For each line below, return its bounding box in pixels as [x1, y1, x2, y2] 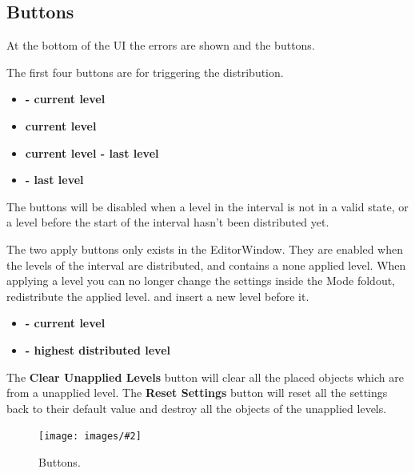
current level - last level [25, 144, 159, 161]
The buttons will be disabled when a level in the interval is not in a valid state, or [6, 198, 409, 214]
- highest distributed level [25, 341, 170, 358]
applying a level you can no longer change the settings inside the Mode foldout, [6, 272, 396, 289]
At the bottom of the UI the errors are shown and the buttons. [6, 37, 315, 54]
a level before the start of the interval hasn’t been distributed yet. [6, 214, 329, 230]
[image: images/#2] [38, 431, 142, 443]
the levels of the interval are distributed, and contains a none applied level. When [6, 256, 406, 273]
